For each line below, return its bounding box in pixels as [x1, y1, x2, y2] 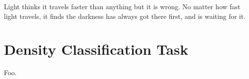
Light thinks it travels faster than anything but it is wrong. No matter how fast [4, 1, 241, 11]
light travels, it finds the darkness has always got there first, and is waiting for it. [4, 11, 246, 21]
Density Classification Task [4, 39, 188, 59]
